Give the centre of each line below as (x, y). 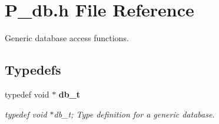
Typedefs (33, 70)
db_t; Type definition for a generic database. (134, 114)
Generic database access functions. (67, 38)
